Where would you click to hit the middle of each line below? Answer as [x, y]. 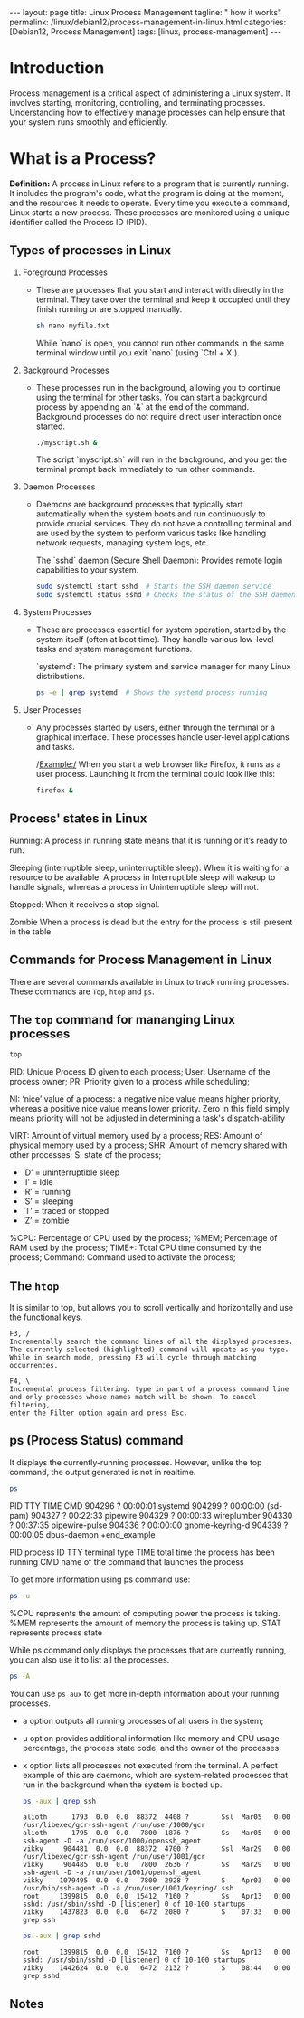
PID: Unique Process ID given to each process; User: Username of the [140, 1072]
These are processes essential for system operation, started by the [161, 630]
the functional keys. [46, 1317]
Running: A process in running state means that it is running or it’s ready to [148, 840]
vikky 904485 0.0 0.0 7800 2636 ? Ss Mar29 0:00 [157, 1865]
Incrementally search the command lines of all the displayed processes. [152, 1342]
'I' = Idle [38, 1182]
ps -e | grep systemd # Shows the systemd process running [152, 693]
